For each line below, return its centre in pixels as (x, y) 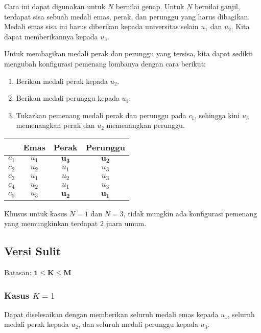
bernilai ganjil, (217, 6)
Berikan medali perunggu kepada (68, 98)
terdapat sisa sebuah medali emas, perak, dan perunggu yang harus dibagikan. (127, 16)
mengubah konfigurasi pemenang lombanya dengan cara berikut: (105, 63)
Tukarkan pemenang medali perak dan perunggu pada (101, 115)
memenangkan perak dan (55, 125)
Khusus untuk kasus (36, 213)
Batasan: (18, 272)
